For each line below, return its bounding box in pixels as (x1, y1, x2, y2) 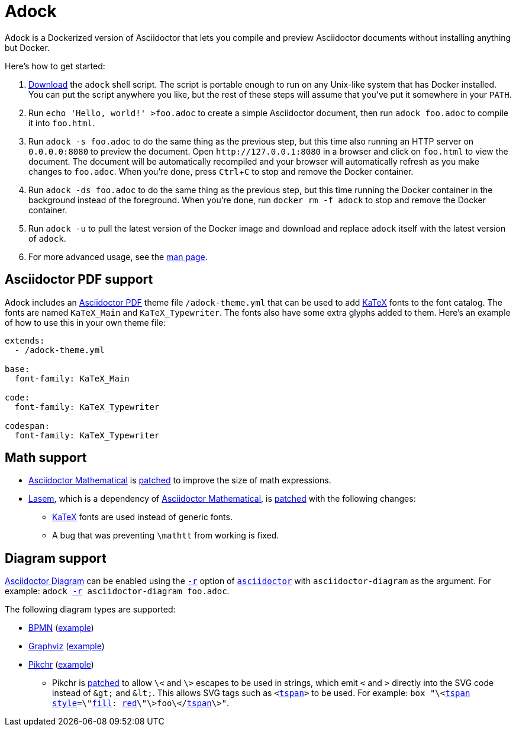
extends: (5, 335, 45, 345)
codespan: (5, 421, 50, 431)
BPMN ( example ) (28, 623, 94, 633)
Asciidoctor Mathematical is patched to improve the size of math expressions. (28, 475, 331, 486)
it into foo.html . (28, 117, 95, 128)
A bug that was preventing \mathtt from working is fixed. (52, 530, 279, 541)
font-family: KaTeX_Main (14, 373, 130, 383)
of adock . (28, 233, 66, 243)
